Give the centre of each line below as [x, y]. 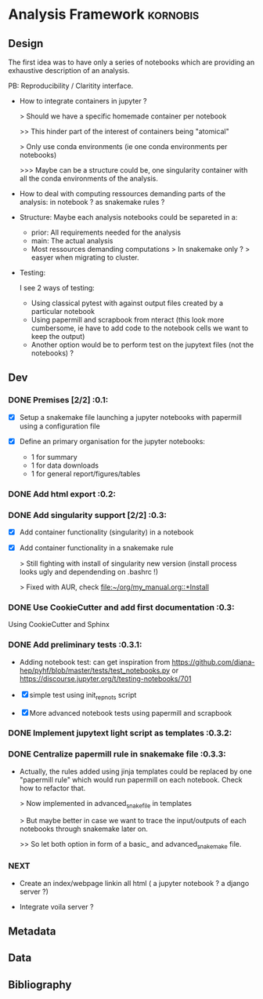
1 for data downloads [65, 465]
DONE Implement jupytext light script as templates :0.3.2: [120, 733]
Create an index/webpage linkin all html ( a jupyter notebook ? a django [134, 883]
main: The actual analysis [72, 241]
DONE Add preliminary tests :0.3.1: [75, 645]
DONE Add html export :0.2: [62, 494]
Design [26, 44]
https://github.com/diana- [213, 662]
